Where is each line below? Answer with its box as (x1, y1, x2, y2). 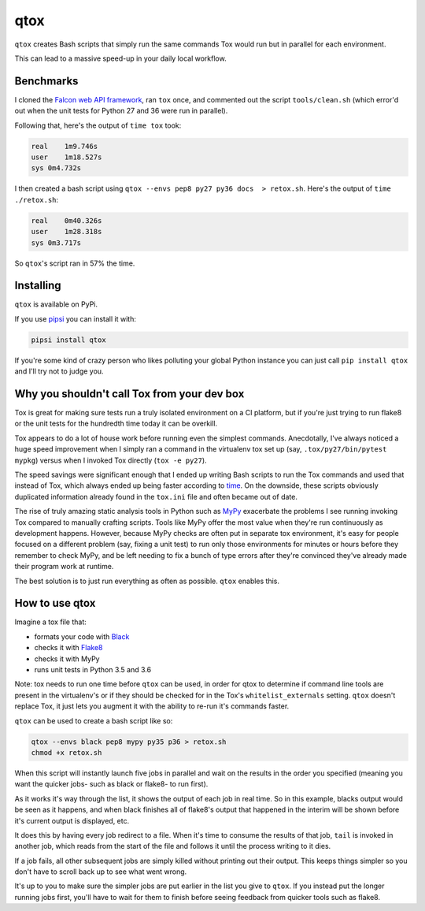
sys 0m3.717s (31, 238, 82, 247)
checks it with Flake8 (34, 643, 103, 653)
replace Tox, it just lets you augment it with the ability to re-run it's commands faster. (14, 701, 290, 711)
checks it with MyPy (34, 654, 100, 664)
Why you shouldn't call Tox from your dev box (14, 387, 245, 400)
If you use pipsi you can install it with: (14, 314, 137, 323)
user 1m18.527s (31, 153, 102, 162)
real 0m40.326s (31, 216, 102, 225)
